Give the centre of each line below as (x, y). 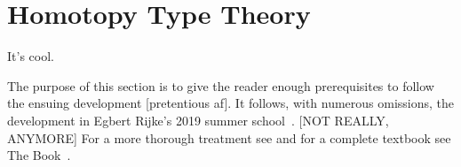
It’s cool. (31, 56)
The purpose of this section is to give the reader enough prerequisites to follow (221, 85)
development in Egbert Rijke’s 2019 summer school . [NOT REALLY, (198, 120)
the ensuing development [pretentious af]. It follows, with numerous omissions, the (231, 103)
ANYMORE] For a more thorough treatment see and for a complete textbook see (229, 137)
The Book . (39, 155)
